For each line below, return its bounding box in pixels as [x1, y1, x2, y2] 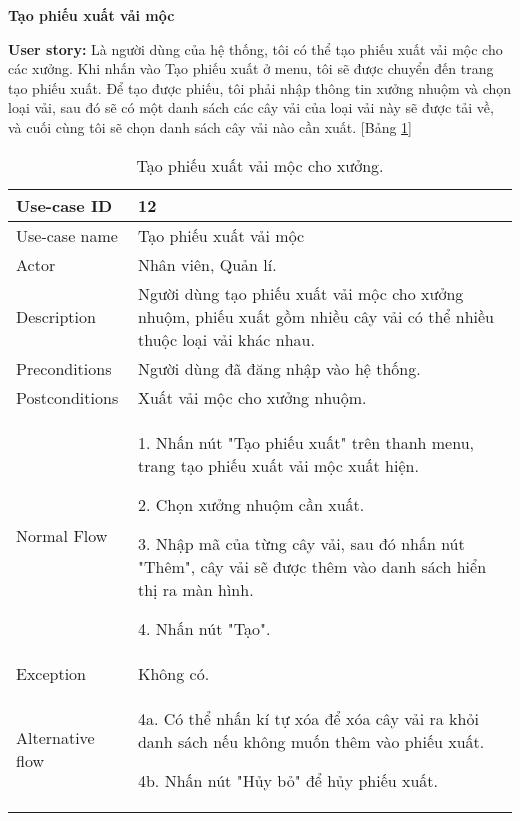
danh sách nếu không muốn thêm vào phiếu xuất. [137, 729, 485, 753]
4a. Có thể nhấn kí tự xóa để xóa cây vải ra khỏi [137, 706, 479, 730]
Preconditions [16, 356, 112, 380]
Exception [16, 661, 87, 685]
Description [16, 304, 96, 328]
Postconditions [16, 385, 119, 409]
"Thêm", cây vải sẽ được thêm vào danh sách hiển [137, 554, 487, 578]
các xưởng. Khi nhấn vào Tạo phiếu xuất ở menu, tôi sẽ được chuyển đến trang [8, 58, 494, 79]
